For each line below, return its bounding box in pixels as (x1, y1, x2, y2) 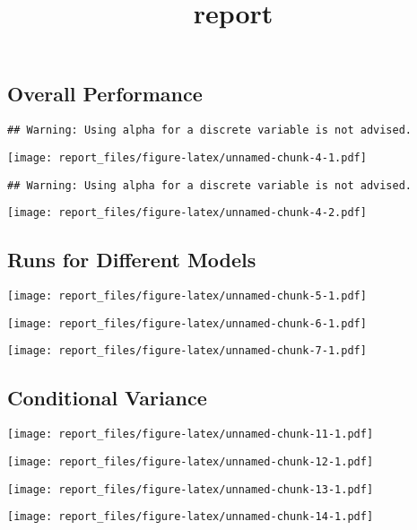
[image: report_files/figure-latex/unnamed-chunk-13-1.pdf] (7, 482, 374, 496)
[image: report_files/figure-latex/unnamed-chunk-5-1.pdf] (7, 290, 367, 303)
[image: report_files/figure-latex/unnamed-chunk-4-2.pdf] (7, 206, 367, 220)
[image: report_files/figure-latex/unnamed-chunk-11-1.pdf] (7, 428, 374, 441)
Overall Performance (7, 80, 203, 108)
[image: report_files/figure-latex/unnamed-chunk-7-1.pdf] (7, 344, 367, 358)
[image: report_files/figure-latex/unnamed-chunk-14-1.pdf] (7, 510, 374, 524)
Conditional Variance (7, 384, 207, 412)
